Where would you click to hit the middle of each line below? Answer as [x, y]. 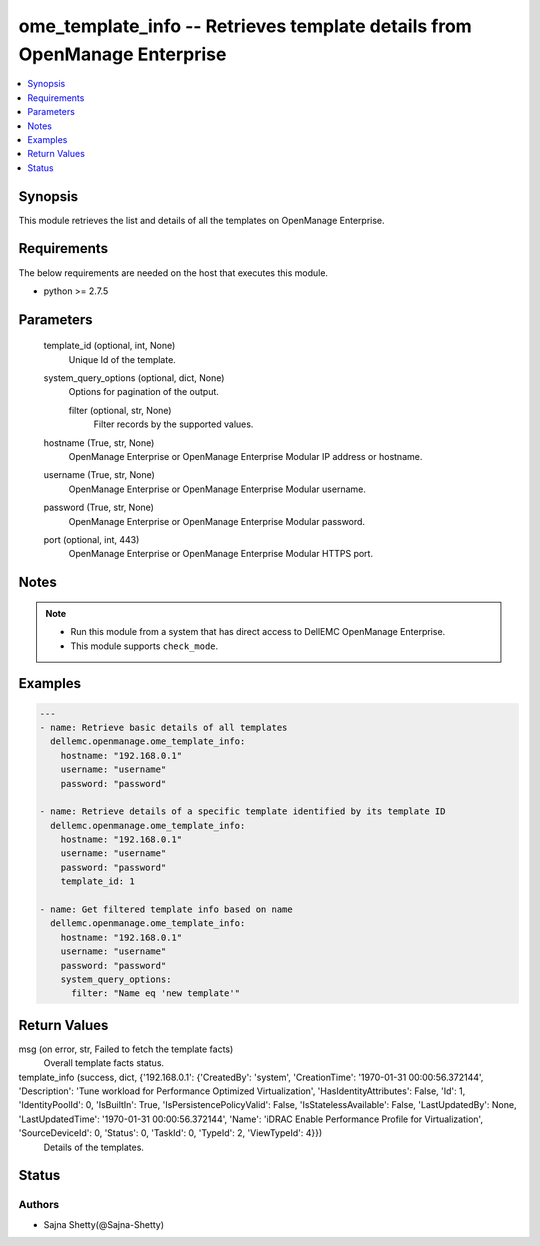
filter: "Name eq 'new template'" [155, 993]
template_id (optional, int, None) [109, 346]
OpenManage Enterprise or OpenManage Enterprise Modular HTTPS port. [221, 554]
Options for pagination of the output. [144, 392]
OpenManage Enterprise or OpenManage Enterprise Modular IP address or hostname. [245, 457]
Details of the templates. [94, 1147]
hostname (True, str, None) [99, 442]
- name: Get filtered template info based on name [166, 909]
